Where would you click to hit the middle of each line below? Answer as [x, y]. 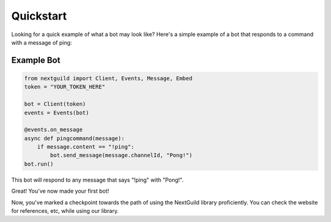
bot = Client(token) [55, 104]
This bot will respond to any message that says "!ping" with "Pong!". [97, 180]
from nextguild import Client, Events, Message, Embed [108, 78]
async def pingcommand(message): [74, 138]
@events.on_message [53, 130]
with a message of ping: [42, 42]
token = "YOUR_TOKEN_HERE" [65, 87]
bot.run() [39, 164]
